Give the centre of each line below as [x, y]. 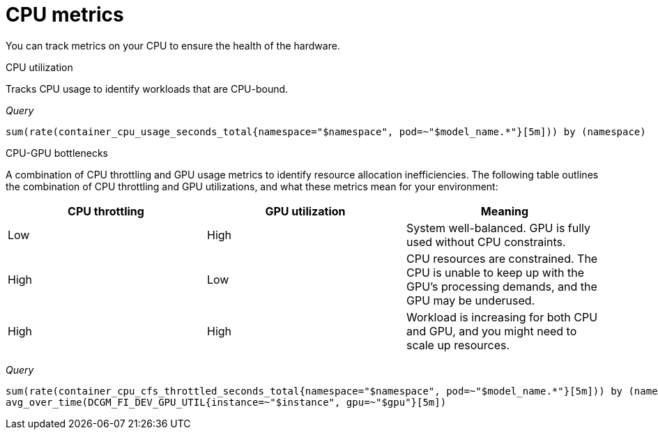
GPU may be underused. [470, 300]
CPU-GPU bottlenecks [57, 153]
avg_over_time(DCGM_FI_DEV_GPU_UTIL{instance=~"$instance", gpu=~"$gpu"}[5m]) [226, 402]
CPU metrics [65, 15]
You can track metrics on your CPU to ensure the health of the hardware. [173, 45]
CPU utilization [39, 67]
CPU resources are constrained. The [502, 258]
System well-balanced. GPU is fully [498, 228]
